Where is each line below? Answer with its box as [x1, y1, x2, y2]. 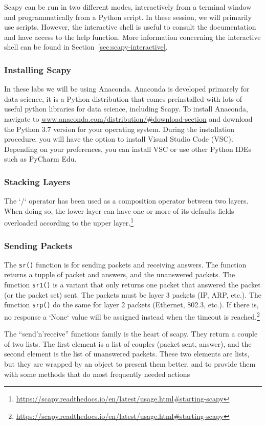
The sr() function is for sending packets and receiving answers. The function [4, 259, 247, 270]
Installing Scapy [4, 63, 72, 76]
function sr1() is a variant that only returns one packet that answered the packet [4, 279, 261, 290]
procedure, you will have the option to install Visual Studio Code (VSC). [4, 133, 233, 144]
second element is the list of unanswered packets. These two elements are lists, [4, 348, 250, 359]
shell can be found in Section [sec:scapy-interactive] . [4, 41, 168, 52]
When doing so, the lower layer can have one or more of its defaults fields [4, 205, 234, 216]
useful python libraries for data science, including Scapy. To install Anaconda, [4, 103, 248, 114]
